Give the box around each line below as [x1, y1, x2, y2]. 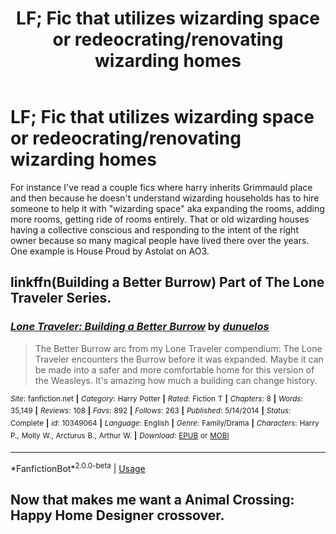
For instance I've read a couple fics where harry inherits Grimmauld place [10, 181, 313, 193]
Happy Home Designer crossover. [10, 507, 225, 524]
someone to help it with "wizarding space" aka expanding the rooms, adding [10, 202, 325, 214]
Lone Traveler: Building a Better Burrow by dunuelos [10, 320, 270, 334]
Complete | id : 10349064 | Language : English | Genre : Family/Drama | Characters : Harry [10, 418, 320, 428]
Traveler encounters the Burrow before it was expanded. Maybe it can [34, 353, 324, 365]
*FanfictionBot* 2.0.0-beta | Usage [10, 461, 146, 474]
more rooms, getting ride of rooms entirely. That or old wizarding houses [10, 213, 310, 225]
